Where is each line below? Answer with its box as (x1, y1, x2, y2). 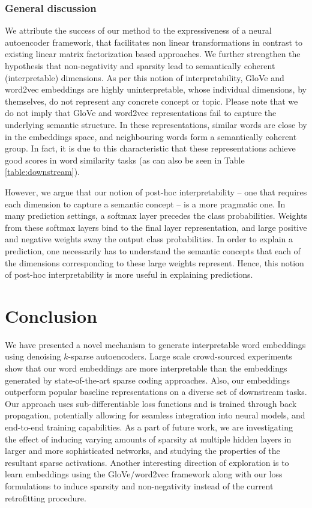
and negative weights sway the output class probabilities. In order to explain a (5, 233, 293, 245)
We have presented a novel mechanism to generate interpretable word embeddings (5, 338, 306, 350)
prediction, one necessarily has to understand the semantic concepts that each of (5, 244, 301, 257)
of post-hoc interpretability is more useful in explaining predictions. (5, 268, 253, 281)
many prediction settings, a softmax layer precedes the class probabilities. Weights (5, 209, 307, 222)
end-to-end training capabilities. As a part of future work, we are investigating (5, 420, 293, 433)
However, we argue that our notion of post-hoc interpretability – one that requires (5, 185, 307, 198)
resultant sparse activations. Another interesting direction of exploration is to (5, 456, 289, 468)
